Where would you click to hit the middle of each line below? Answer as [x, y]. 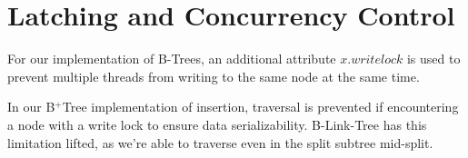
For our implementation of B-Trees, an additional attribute [172, 59]
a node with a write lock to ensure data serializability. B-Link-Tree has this [217, 124]
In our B [31, 107]
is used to [433, 59]
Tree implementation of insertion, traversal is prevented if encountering [260, 107]
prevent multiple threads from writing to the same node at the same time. [214, 76]
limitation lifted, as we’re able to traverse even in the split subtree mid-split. [220, 142]
